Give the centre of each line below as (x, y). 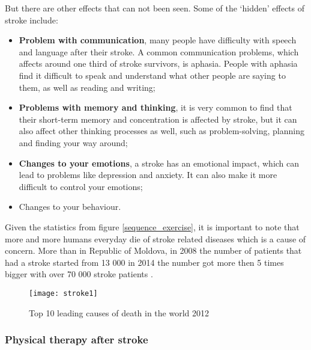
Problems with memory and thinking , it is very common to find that (155, 107)
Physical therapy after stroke (77, 339)
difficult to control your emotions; (81, 186)
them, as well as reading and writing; (87, 87)
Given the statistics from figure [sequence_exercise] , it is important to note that (152, 226)
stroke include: (32, 20)
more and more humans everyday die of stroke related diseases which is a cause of (155, 238)
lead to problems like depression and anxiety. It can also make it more (148, 175)
